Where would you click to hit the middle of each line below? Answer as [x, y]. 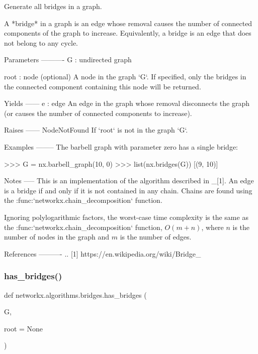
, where [212, 227]
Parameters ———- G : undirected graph [68, 60]
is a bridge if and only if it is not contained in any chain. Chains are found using [128, 190]
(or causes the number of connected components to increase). [98, 113]
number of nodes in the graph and [57, 237]
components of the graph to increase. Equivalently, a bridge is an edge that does [128, 33]
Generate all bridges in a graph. [53, 6]
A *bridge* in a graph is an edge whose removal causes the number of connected [128, 23]
